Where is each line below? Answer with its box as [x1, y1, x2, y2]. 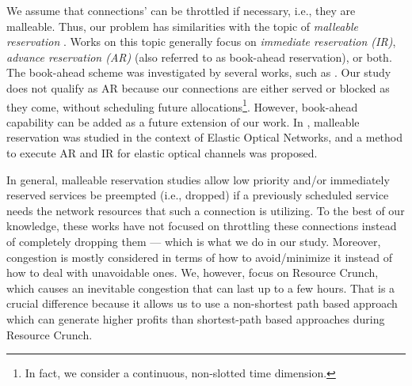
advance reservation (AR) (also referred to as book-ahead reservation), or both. [6, 48, 392, 65]
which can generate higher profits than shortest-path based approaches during [6, 310, 385, 327]
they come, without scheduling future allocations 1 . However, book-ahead [6, 96, 358, 115]
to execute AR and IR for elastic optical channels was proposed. [6, 145, 318, 161]
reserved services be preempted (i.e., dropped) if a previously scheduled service [6, 187, 389, 203]
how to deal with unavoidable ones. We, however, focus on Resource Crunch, [6, 264, 379, 281]
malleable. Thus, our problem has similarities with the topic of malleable [6, 17, 358, 34]
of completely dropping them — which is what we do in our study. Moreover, [6, 233, 381, 249]
